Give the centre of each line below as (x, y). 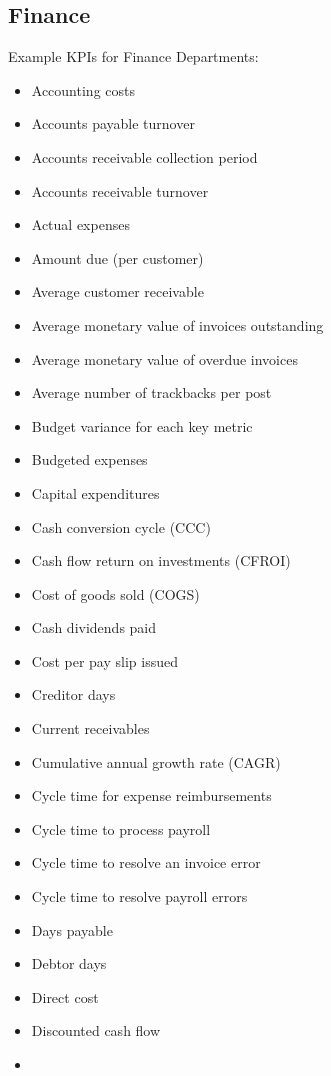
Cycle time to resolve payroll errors (139, 896)
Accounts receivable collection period (144, 156)
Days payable (72, 929)
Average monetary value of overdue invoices (164, 358)
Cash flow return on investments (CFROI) (161, 560)
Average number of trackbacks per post (151, 392)
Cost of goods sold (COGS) (115, 593)
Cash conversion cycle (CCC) (121, 526)
